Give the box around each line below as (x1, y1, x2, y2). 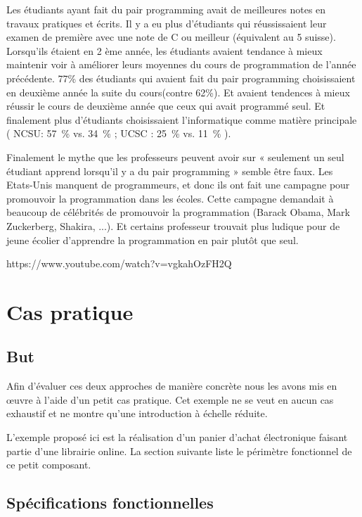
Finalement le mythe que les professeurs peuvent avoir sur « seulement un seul (6, 149, 344, 164)
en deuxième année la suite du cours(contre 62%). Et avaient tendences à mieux (6, 84, 350, 99)
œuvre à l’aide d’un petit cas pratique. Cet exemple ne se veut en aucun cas (6, 392, 334, 407)
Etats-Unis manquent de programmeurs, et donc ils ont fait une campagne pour (6, 177, 350, 192)
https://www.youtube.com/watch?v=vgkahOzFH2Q (6, 256, 232, 271)
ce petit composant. (6, 457, 91, 472)
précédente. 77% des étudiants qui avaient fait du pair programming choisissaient (6, 70, 356, 85)
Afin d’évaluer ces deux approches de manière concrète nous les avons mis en (6, 378, 337, 393)
